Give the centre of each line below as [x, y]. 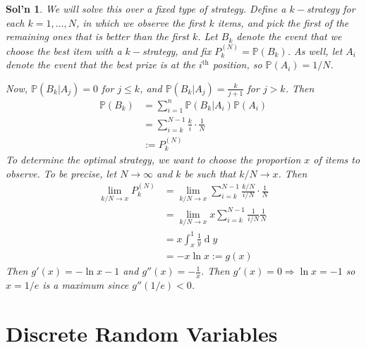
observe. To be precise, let [61, 173]
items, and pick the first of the [283, 22]
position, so [237, 64]
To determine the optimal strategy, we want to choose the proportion [153, 160]
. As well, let [315, 50]
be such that [210, 173]
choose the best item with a [64, 50]
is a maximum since [86, 285]
